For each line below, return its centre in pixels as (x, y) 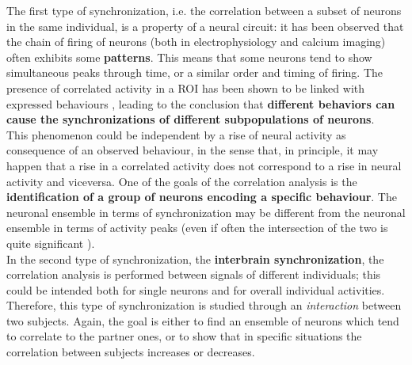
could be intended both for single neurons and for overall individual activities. (196, 289)
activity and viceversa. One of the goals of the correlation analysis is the (182, 181)
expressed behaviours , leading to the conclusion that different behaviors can (201, 103)
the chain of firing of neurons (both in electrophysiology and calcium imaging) (196, 42)
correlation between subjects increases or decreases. (131, 352)
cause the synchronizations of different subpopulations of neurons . (191, 119)
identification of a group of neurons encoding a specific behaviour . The (202, 197)
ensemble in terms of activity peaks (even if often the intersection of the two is (197, 228)
